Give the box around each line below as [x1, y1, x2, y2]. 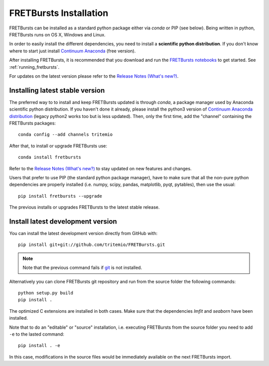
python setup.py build [18, 290, 74, 296]
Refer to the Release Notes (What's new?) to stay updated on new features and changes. [9, 165, 192, 171]
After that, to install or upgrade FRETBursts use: [9, 142, 107, 149]
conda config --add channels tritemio [18, 132, 113, 137]
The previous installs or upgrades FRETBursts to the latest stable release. [9, 204, 160, 210]
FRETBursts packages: [9, 120, 56, 126]
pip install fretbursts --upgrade [18, 193, 102, 199]
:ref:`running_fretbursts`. [9, 64, 60, 70]
